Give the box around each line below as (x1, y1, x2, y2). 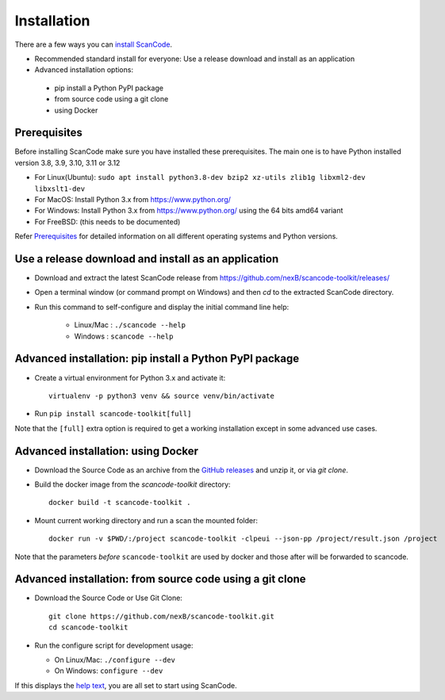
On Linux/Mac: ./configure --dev (54, 655, 176, 665)
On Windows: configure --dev (54, 666, 163, 675)
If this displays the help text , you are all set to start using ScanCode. (14, 680, 237, 690)
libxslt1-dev (34, 184, 86, 193)
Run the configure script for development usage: (34, 641, 194, 650)
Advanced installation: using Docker (14, 444, 198, 457)
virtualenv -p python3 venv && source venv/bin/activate (48, 391, 275, 400)
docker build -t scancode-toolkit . (48, 498, 191, 507)
